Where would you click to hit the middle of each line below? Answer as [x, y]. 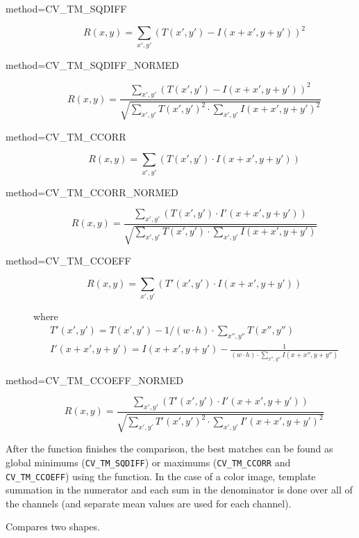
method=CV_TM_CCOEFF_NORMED [94, 380]
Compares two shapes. [53, 527]
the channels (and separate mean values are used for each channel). [149, 503]
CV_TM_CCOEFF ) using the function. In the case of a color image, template [161, 476]
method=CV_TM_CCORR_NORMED [92, 192]
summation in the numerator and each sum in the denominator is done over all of [179, 490]
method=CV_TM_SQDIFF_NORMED [92, 65]
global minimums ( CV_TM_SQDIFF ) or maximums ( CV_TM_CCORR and [148, 462]
